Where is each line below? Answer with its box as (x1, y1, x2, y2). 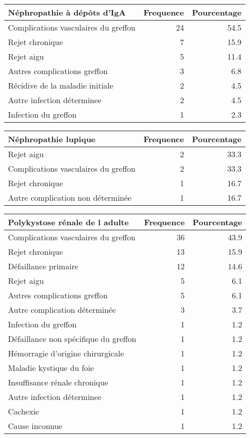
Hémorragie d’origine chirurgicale (8, 347, 124, 359)
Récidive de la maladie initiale (8, 80, 113, 91)
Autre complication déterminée (8, 304, 116, 315)
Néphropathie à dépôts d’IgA (8, 7, 126, 18)
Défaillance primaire (8, 260, 78, 272)
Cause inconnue (8, 420, 62, 431)
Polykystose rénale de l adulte (8, 216, 129, 228)
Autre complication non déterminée (8, 192, 132, 203)
